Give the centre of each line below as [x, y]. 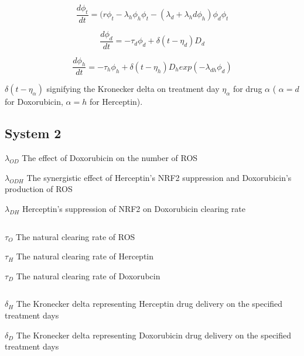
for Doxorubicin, [34, 102]
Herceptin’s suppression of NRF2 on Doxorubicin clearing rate [134, 209]
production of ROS [39, 189]
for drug [247, 89]
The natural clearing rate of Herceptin [85, 256]
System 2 [33, 133]
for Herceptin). [116, 102]
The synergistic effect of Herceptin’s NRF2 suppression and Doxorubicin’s [159, 177]
